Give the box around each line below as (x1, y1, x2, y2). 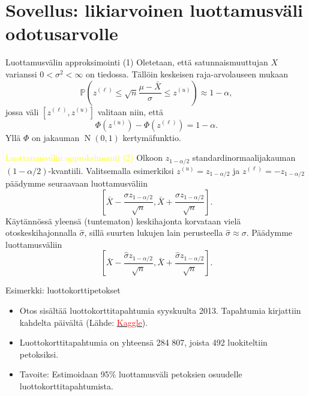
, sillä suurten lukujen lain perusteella (84, 226, 223, 239)
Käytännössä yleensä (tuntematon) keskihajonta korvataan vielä (5, 214, 241, 227)
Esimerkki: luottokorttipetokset (5, 284, 121, 296)
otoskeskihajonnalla (5, 226, 77, 239)
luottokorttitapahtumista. (19, 379, 113, 392)
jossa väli (5, 105, 39, 118)
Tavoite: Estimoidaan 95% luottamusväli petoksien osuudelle (19, 368, 242, 380)
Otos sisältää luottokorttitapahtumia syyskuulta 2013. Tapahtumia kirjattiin (19, 304, 301, 316)
